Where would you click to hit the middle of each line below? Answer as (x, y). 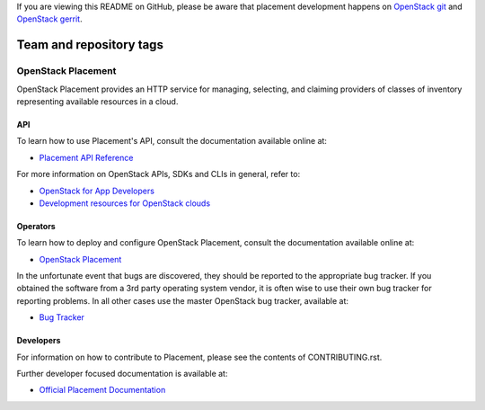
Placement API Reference (86, 157)
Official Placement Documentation (102, 390)
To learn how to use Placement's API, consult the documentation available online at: (172, 141)
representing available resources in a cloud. (97, 101)
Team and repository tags (90, 45)
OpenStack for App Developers (97, 191)
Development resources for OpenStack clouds (125, 203)
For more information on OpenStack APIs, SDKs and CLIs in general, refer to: (159, 174)
